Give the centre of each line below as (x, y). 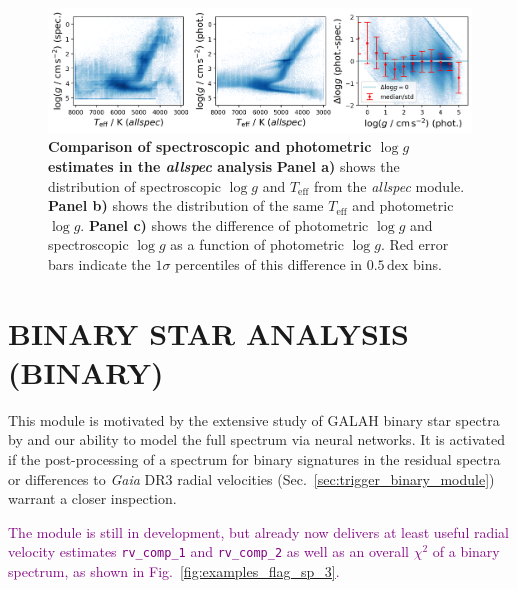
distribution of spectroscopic (134, 185)
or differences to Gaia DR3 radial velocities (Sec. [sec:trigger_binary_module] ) (251, 478)
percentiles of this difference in (269, 263)
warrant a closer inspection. (92, 498)
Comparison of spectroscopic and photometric (210, 146)
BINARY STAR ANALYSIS (208, 332)
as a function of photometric (257, 244)
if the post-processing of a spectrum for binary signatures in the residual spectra (254, 459)
